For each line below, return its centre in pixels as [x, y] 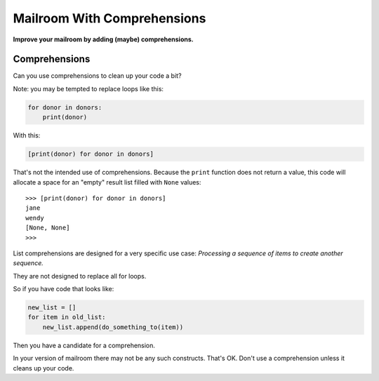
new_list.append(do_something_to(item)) [113, 327]
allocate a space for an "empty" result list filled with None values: [107, 182]
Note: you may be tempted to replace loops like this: [88, 88]
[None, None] [48, 228]
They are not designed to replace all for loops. [80, 276]
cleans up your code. [44, 368]
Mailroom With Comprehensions [109, 18]
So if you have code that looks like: [64, 289]
